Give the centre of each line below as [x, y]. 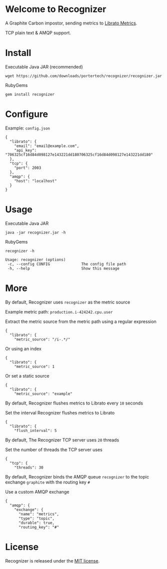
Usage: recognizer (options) [35, 259]
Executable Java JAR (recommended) [44, 66]
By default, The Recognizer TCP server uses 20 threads [62, 440]
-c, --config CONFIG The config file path [67, 264]
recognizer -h [20, 251]
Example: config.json [28, 128]
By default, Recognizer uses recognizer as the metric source [68, 302]
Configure [27, 114]
